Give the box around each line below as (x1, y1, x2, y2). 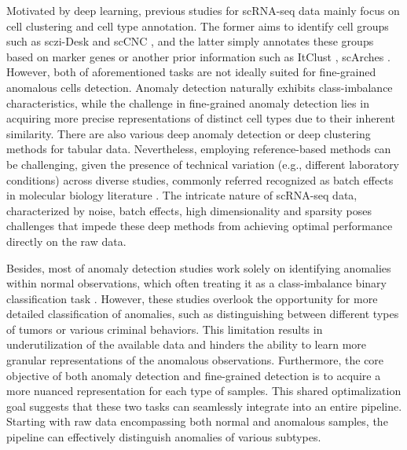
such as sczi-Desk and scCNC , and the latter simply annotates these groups (6, 33, 374, 49)
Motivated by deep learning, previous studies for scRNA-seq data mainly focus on (6, 2, 400, 18)
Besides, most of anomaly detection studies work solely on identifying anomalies (6, 259, 391, 276)
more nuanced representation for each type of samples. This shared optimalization (6, 382, 401, 399)
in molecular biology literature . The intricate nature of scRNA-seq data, (6, 187, 357, 203)
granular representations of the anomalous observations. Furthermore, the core (6, 352, 384, 368)
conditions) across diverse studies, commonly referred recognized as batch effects (6, 171, 394, 188)
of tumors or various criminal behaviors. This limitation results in (6, 320, 323, 337)
